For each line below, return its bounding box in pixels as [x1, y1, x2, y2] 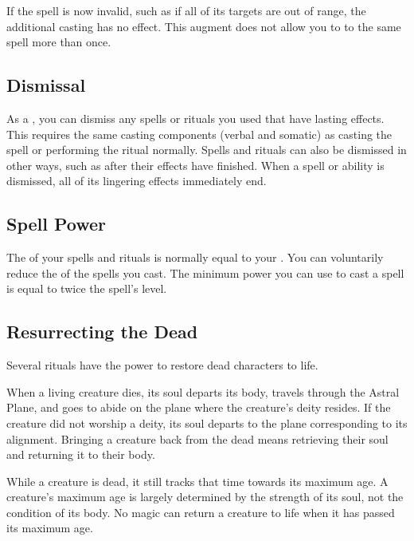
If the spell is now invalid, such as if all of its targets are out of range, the [6, 2, 366, 18]
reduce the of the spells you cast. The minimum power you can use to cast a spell [6, 264, 404, 281]
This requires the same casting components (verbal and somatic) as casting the [6, 125, 393, 142]
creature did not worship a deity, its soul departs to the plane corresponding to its [6, 414, 408, 431]
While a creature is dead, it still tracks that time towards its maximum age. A [6, 472, 389, 489]
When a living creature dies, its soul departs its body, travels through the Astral [6, 383, 400, 400]
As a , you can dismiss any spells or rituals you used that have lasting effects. [6, 109, 385, 126]
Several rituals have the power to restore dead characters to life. [6, 357, 318, 373]
